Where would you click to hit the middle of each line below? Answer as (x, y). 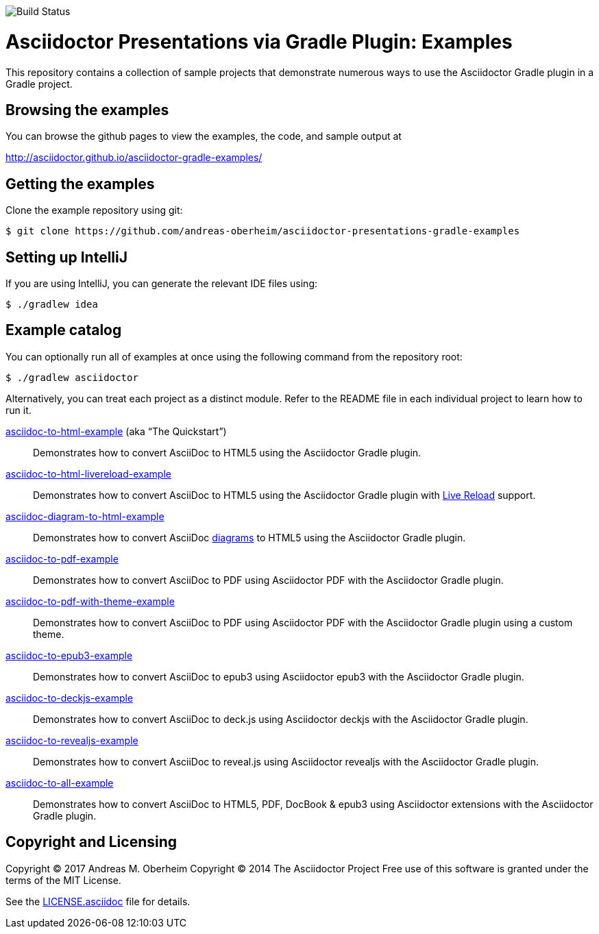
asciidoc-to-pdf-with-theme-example (90, 601)
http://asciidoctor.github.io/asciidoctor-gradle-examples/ (134, 158)
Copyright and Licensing (91, 842)
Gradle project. (39, 84)
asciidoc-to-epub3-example (69, 655)
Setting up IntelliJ (67, 257)
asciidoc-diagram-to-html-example (85, 516)
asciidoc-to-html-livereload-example (88, 474)
